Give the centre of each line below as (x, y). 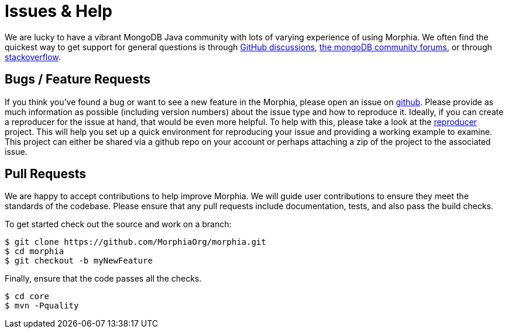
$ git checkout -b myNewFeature (79, 261)
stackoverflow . (33, 57)
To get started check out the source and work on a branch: (118, 224)
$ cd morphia (35, 252)
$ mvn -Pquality (42, 306)
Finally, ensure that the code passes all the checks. (103, 279)
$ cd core (27, 296)
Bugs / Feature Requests (78, 79)
